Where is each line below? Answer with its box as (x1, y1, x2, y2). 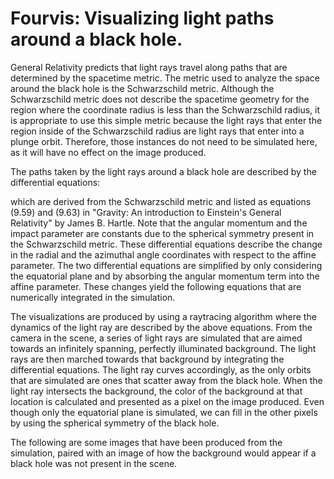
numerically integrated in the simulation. (10, 291, 176, 303)
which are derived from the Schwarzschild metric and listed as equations (10, 195, 312, 207)
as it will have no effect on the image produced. (10, 146, 207, 158)
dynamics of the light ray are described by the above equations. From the (10, 321, 313, 333)
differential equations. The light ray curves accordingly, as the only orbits (10, 363, 312, 376)
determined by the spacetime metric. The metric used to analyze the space (10, 72, 321, 84)
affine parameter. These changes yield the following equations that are (10, 280, 302, 292)
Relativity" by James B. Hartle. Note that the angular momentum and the (10, 217, 308, 229)
